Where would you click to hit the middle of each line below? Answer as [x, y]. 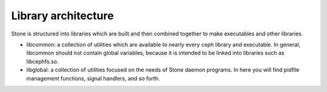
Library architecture [63, 16]
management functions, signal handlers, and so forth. [93, 78]
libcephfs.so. [42, 61]
